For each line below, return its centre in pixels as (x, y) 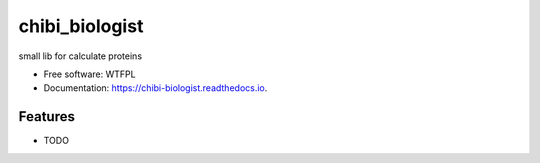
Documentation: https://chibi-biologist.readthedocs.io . (155, 88)
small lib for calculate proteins (80, 56)
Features (46, 116)
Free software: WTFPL (89, 74)
